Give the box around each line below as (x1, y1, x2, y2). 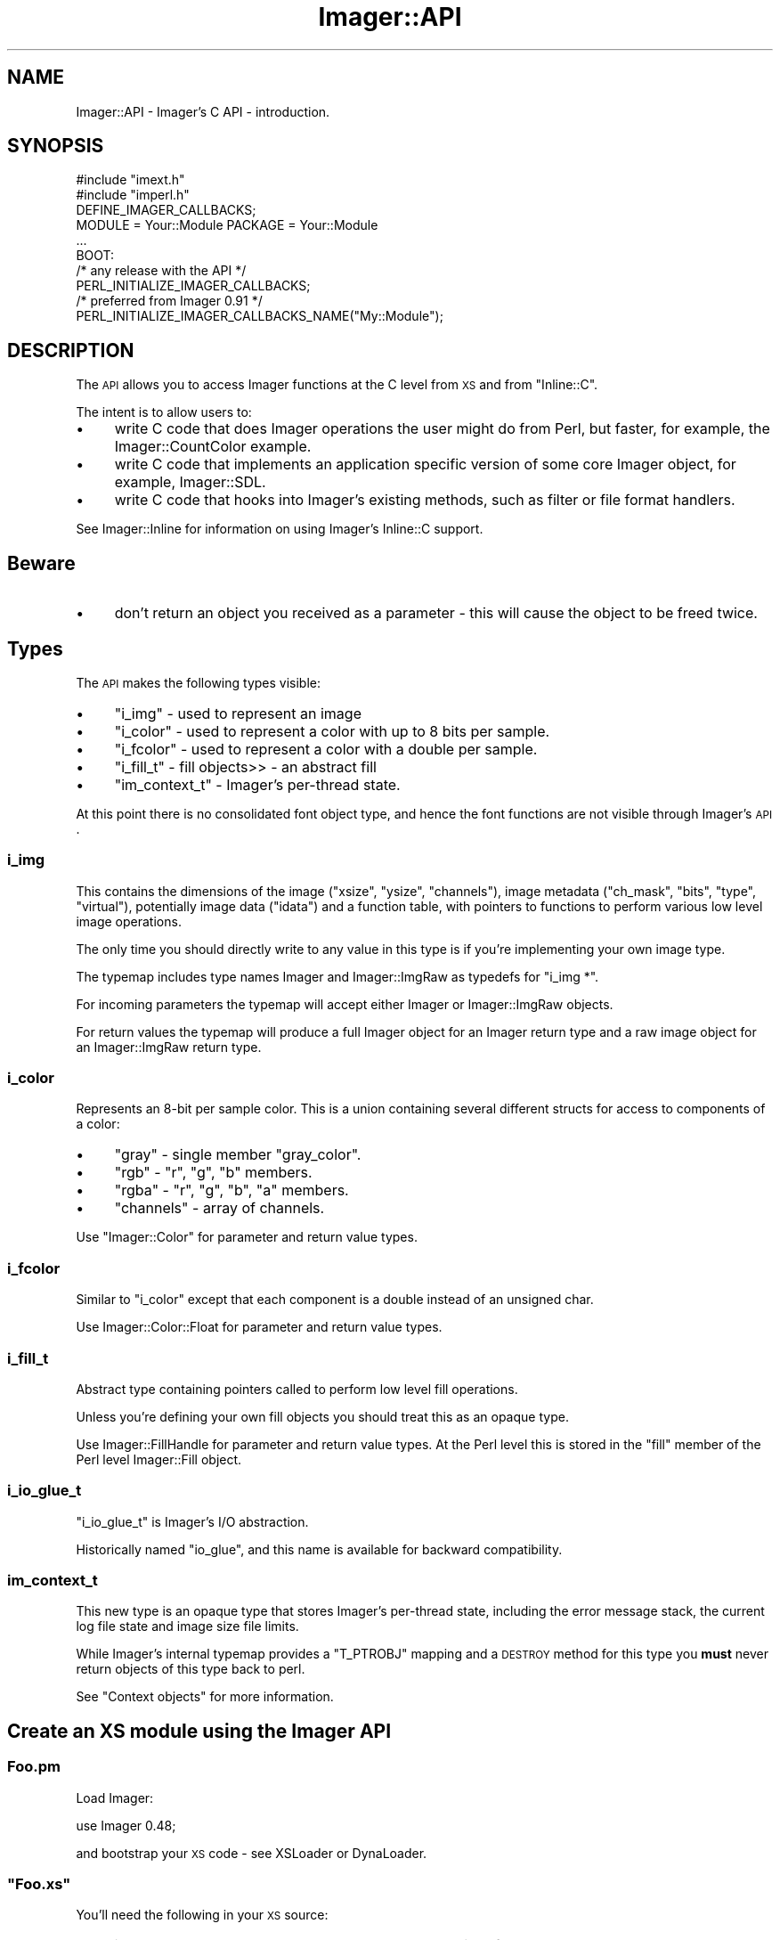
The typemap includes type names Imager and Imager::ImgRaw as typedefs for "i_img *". (76, 968, 599, 984)
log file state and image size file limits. (76, 1618, 299, 1634)
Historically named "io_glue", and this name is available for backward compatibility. (76, 1541, 563, 1557)
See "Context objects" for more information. (76, 1689, 334, 1705)
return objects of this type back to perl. (76, 1661, 305, 1677)
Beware (7, 551, 76, 575)
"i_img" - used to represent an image (114, 704, 362, 722)
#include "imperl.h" (76, 187, 190, 203)
